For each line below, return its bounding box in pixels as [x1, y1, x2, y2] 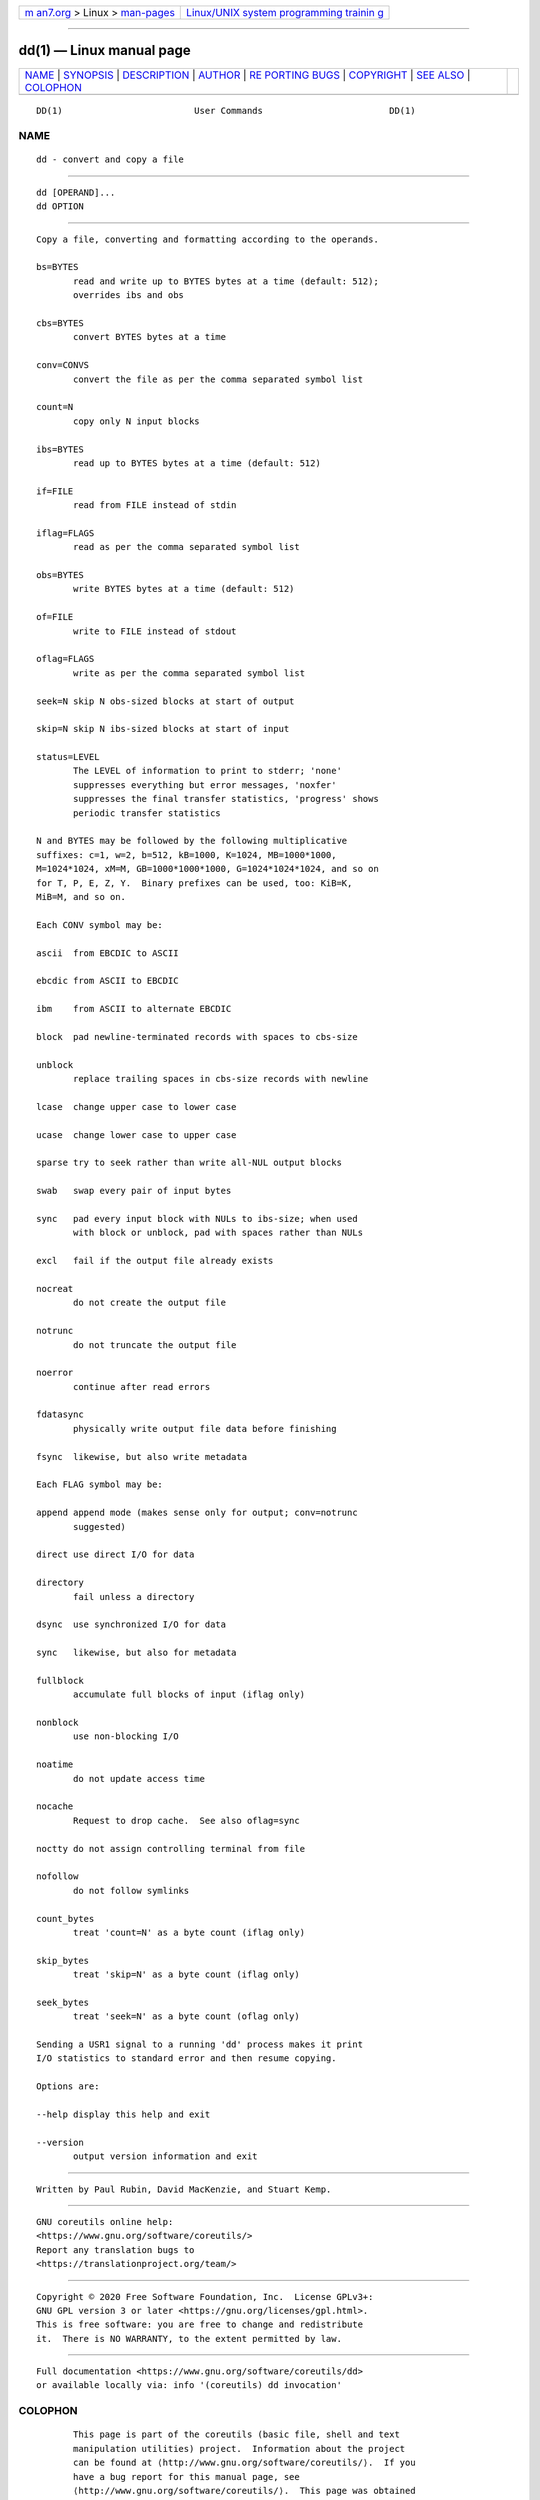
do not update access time [73, 1773, 205, 1784]
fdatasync [36, 1409, 84, 1420]
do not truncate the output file [73, 1339, 237, 1350]
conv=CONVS [36, 360, 90, 371]
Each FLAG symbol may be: [36, 1479, 164, 1490]
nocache [36, 1801, 74, 1812]
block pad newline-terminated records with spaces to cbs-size [36, 1031, 359, 1042]
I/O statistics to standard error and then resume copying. [36, 2053, 337, 2064]
